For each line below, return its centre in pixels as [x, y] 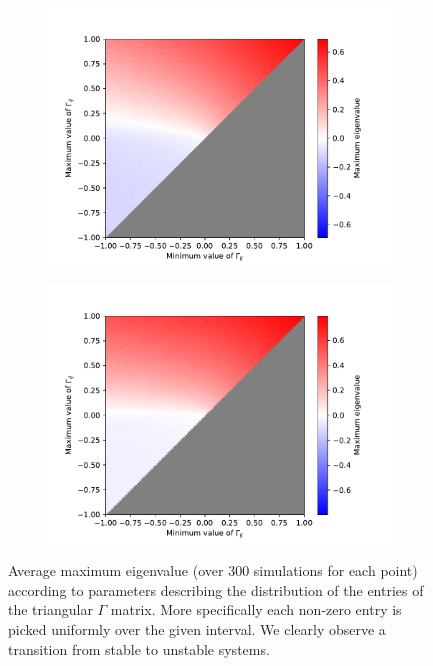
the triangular [50, 609]
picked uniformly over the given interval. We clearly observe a [197, 628]
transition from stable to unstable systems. [139, 648]
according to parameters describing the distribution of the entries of [216, 589]
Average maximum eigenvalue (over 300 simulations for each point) [213, 570]
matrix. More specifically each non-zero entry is [256, 609]
